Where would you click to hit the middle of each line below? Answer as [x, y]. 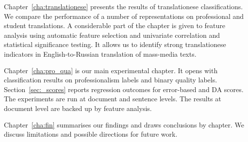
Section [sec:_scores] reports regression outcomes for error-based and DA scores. [124, 89]
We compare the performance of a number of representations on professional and [124, 16]
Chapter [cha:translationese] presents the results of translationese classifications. [124, 6]
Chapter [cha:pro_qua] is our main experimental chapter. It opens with [111, 70]
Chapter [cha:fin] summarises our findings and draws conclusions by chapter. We [124, 124]
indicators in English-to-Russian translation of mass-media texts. [100, 54]
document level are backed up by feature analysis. [78, 108]
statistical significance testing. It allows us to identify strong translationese [115, 44]
